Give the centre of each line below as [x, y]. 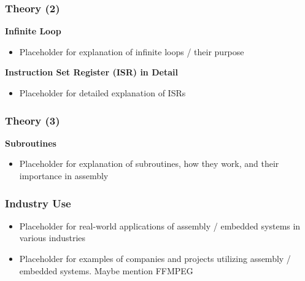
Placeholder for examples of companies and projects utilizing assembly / [155, 258]
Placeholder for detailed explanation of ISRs [102, 93]
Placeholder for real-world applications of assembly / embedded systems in [160, 225]
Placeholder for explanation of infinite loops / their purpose [132, 51]
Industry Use [38, 203]
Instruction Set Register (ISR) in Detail [91, 72]
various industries [52, 238]
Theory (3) [33, 120]
